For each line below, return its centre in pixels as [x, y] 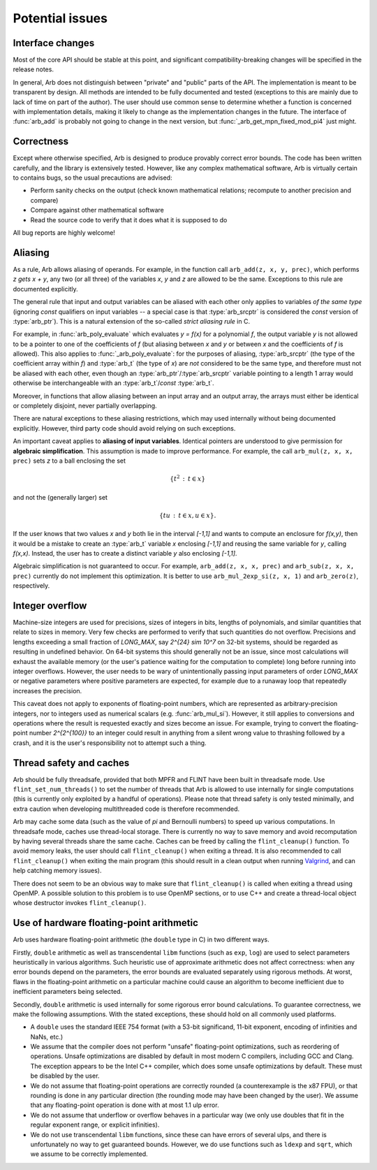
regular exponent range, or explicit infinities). [95, 1125]
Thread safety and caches [71, 763]
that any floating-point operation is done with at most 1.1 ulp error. [125, 1105]
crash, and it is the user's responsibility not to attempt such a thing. [110, 743]
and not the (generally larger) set [60, 497]
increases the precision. [47, 691]
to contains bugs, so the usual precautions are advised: [93, 178]
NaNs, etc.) [47, 1037]
